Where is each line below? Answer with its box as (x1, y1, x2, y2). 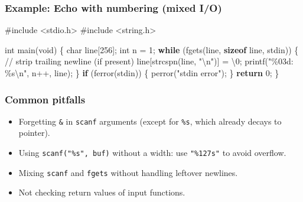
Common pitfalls (5, 92, 86, 106)
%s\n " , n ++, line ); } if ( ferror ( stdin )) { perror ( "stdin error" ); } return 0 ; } (5, 67, 279, 79)
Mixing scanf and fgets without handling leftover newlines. (18, 166, 238, 178)
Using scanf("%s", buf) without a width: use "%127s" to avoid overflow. (18, 146, 286, 159)
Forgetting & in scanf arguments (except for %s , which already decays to (18, 115, 282, 127)
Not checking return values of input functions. (18, 186, 185, 198)
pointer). (18, 126, 50, 139)
